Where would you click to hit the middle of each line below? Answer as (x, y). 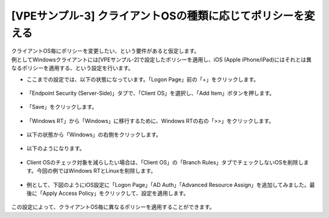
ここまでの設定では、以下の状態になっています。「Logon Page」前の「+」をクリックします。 (143, 79)
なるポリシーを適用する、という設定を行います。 (73, 68)
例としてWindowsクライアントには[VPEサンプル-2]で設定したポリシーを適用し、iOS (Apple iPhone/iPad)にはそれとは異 (161, 59)
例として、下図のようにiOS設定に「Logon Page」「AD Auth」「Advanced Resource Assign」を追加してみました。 (168, 185)
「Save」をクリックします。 (62, 107)
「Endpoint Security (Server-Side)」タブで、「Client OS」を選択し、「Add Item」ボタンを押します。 (151, 93)
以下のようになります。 (56, 149)
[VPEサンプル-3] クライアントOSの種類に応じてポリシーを (158, 16)
